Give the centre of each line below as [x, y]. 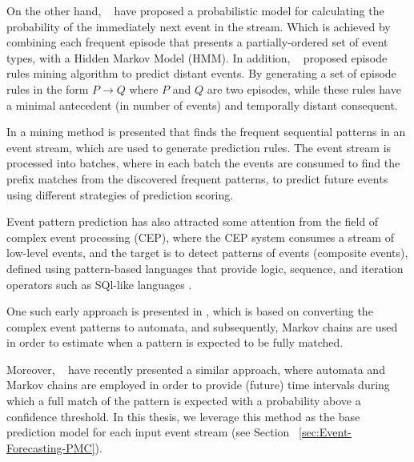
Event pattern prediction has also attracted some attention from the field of [193, 221]
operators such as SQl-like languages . [99, 284]
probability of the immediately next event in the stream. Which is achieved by [199, 26]
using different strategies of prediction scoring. [120, 194]
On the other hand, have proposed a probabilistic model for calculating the [195, 10]
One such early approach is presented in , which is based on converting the [190, 311]
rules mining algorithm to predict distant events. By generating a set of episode [201, 73]
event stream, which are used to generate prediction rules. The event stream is [199, 147]
